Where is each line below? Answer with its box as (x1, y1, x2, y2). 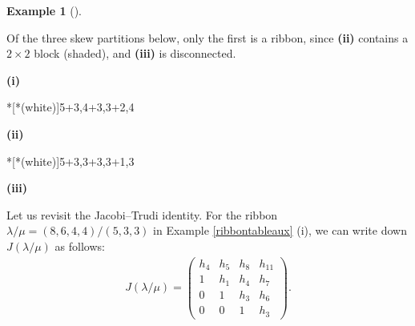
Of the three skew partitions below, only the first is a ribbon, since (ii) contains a (6, 29, 409, 46)
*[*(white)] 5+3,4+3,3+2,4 (6, 99, 135, 115)
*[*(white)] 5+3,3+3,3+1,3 (6, 152, 135, 169)
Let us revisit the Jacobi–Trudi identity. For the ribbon (6, 206, 278, 223)
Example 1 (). (6, 2, 82, 18)
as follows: (54, 237, 105, 254)
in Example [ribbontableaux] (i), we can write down (153, 222, 407, 239)
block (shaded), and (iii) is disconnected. (34, 45, 236, 62)
